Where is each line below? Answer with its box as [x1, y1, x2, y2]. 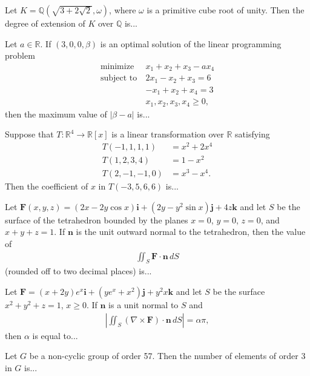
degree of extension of [5, 17, 85, 29]
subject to [100, 74, 137, 83]
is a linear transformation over [111, 128, 224, 140]
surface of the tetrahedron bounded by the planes [5, 213, 188, 226]
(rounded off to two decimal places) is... [5, 265, 152, 277]
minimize [100, 62, 134, 71]
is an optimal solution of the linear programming [100, 37, 282, 50]
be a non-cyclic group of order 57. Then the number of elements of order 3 [29, 349, 306, 362]
